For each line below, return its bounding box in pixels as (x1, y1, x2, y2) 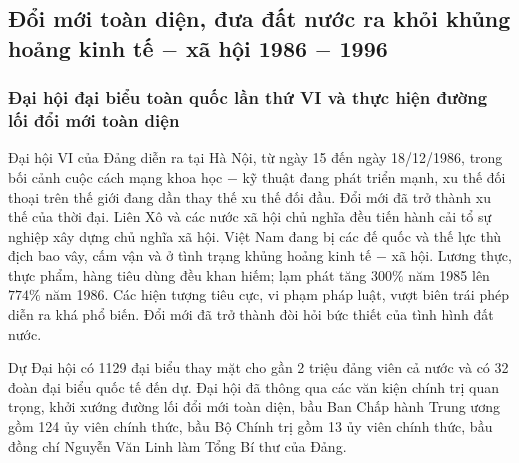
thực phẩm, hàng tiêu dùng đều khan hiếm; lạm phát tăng (8, 264, 367, 285)
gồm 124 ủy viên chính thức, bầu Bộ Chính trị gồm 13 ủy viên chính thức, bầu (8, 416, 493, 437)
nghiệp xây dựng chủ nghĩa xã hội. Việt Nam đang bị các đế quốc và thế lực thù (8, 225, 502, 246)
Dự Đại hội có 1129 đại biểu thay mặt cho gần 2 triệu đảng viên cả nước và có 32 (8, 357, 509, 378)
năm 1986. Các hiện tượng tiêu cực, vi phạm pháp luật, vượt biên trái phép (45, 284, 509, 305)
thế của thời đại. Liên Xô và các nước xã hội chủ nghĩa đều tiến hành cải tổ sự (8, 206, 492, 227)
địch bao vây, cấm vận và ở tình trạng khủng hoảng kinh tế (8, 245, 372, 266)
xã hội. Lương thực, (391, 245, 512, 266)
